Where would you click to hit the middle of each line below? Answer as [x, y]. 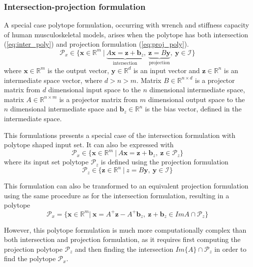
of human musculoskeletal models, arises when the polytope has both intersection [126, 34]
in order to [230, 249]
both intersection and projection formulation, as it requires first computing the [122, 239]
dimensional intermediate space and [64, 109]
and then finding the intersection [124, 249]
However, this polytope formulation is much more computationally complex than [125, 229]
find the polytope [30, 258]
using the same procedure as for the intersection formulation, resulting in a [117, 195]
